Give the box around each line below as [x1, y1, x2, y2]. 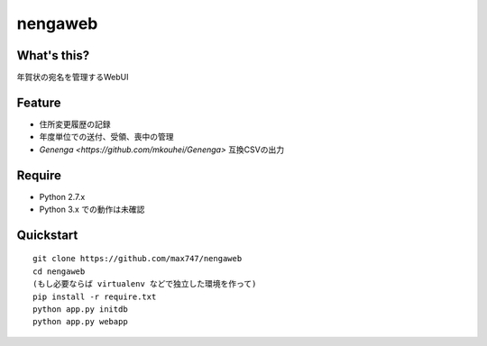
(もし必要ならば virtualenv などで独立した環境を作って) [32, 279, 257, 289]
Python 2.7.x [39, 191, 86, 202]
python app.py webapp [32, 316, 128, 327]
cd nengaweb [32, 266, 86, 277]
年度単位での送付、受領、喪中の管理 [39, 132, 174, 142]
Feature [16, 95, 61, 110]
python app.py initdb [32, 305, 128, 314]
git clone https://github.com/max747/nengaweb [32, 253, 243, 264]
